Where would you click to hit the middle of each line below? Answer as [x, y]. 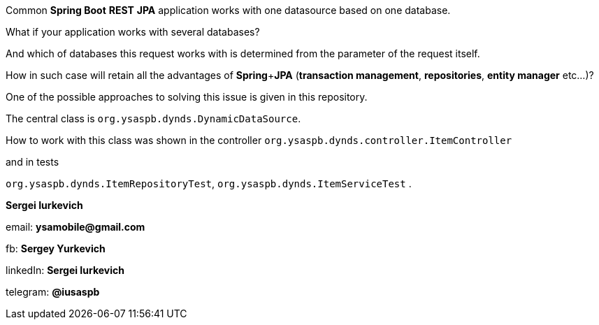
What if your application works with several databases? [133, 32]
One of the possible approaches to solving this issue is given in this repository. [187, 97]
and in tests [33, 162]
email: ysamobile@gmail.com [75, 227]
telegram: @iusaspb [53, 292]
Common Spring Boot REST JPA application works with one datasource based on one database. [228, 10]
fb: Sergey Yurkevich [56, 248]
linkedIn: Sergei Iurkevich [65, 270]
